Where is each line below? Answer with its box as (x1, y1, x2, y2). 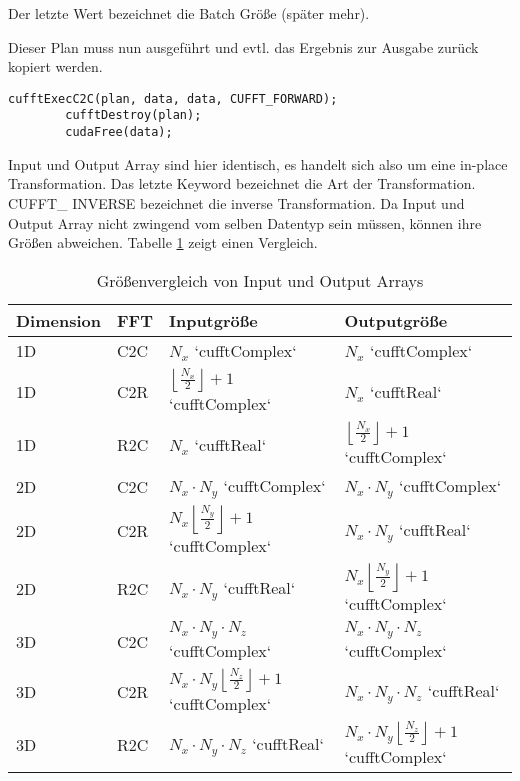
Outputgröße (344, 308, 448, 332)
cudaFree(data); (65, 125, 173, 140)
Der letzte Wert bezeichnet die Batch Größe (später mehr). (8, 3, 370, 23)
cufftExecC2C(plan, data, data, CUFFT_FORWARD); (8, 91, 338, 106)
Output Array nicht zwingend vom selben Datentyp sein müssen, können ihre (8, 212, 482, 233)
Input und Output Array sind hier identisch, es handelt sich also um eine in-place (8, 153, 508, 174)
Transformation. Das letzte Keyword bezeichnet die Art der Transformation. (8, 173, 476, 194)
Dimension (16, 308, 101, 332)
